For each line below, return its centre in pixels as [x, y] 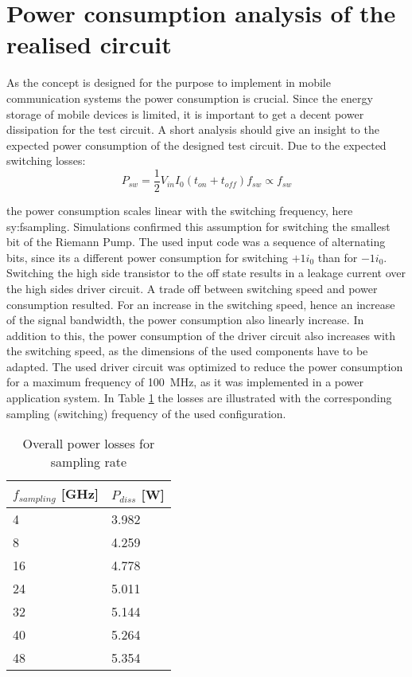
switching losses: [46, 160]
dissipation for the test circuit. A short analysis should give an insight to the [193, 129]
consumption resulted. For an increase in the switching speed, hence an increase [201, 304]
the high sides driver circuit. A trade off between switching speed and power [192, 288]
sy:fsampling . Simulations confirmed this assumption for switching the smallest [198, 226]
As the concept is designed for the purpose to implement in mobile [169, 82]
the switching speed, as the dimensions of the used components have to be [187, 351]
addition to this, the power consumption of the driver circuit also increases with [201, 335]
